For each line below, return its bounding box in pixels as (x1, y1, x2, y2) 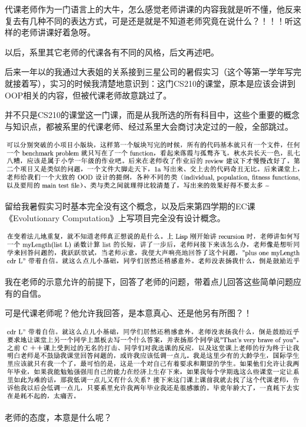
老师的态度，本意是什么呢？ (5, 410, 112, 423)
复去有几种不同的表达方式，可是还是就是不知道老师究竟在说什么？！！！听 (5, 14, 293, 27)
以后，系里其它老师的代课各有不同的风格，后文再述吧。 (5, 45, 219, 58)
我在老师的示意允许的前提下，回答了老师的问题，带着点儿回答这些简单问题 (5, 275, 293, 288)
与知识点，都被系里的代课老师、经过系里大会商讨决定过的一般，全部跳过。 (5, 120, 293, 132)
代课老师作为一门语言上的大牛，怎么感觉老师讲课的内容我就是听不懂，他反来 (5, 3, 301, 15)
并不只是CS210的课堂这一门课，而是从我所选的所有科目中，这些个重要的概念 (5, 109, 300, 121)
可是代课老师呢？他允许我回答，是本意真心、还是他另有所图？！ (5, 307, 252, 319)
